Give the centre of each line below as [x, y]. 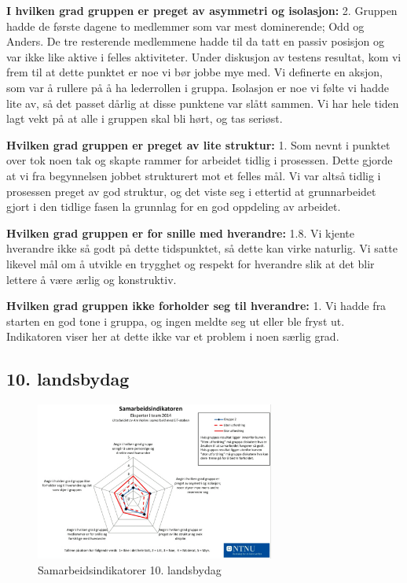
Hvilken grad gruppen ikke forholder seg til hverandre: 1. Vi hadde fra [196, 306]
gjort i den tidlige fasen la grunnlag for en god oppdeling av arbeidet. [174, 207]
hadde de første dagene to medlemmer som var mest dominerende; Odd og [185, 26]
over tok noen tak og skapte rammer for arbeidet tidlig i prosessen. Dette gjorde [200, 160]
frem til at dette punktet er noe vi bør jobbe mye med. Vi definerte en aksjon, [194, 72]
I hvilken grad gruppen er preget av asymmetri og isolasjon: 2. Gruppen [202, 10]
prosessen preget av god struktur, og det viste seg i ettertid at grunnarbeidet [191, 191]
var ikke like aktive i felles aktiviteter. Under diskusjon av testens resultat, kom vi [204, 56]
